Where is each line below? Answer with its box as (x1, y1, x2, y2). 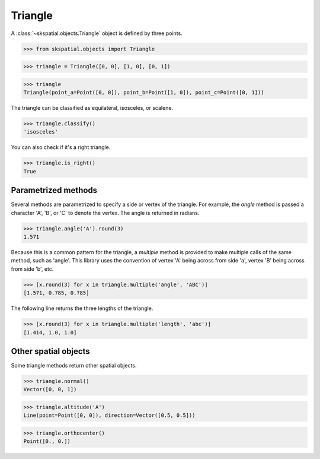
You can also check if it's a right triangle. (11, 144, 111, 151)
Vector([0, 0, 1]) (23, 386, 77, 393)
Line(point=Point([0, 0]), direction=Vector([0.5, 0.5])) (23, 412, 196, 419)
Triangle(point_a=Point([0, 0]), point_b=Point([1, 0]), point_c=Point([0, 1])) (23, 89, 264, 96)
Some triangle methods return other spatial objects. (11, 362, 137, 369)
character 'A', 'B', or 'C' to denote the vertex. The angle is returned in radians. (11, 209, 200, 216)
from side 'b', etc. (11, 265, 54, 273)
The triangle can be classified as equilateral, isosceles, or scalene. (11, 105, 174, 112)
